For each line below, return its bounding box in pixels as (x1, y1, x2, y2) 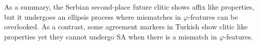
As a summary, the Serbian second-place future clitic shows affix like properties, (4, 2, 254, 12)
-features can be (188, 11, 238, 22)
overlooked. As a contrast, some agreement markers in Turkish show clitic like (4, 21, 248, 32)
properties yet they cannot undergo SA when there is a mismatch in (4, 31, 217, 41)
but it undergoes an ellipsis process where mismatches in (4, 11, 181, 22)
